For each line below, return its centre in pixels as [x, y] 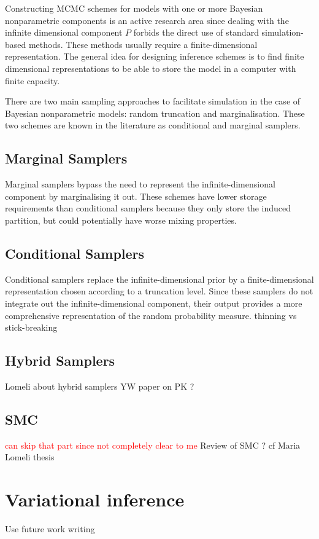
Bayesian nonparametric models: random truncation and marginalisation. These [155, 113]
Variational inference [95, 499]
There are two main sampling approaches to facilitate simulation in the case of [153, 101]
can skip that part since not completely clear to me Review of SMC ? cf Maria [153, 445]
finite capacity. [33, 80]
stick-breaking [31, 327]
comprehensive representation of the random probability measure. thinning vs [151, 315]
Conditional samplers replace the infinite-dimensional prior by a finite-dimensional [159, 279]
